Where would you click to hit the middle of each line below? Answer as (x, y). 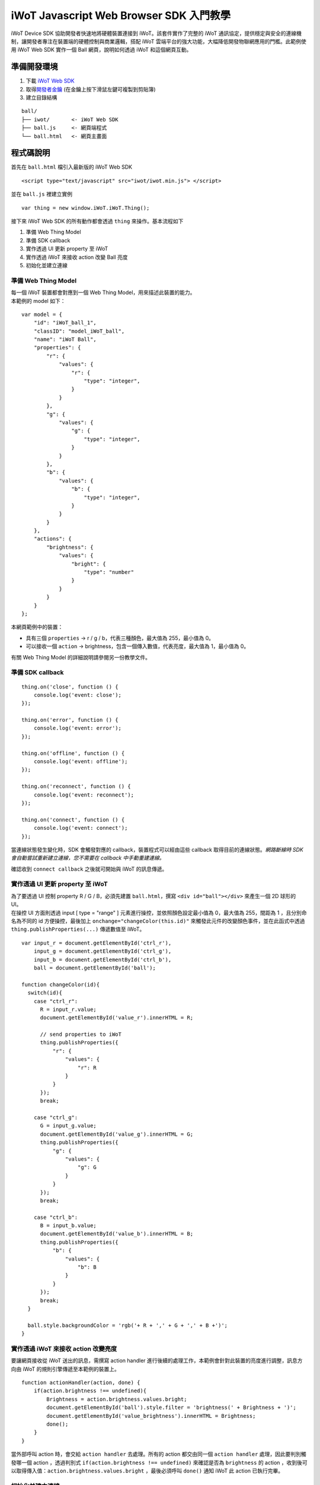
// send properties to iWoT (81, 1034)
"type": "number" (109, 572)
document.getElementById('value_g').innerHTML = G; (117, 1134)
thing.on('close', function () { (70, 687)
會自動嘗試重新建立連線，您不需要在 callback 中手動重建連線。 (88, 858)
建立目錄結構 (41, 97)
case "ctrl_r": (56, 1001)
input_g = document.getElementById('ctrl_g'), (103, 951)
